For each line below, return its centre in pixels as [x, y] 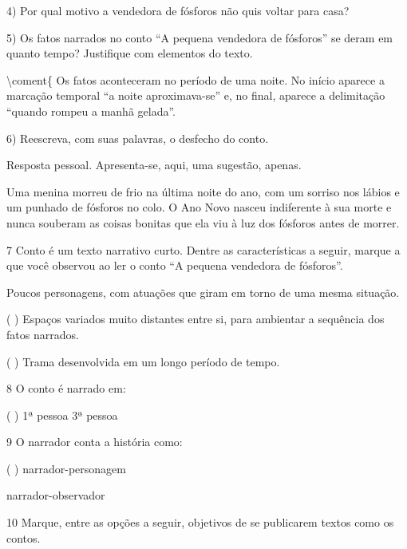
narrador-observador [56, 495]
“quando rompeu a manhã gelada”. [91, 111]
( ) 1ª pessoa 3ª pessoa [62, 415]
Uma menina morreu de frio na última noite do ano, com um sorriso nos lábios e [203, 191]
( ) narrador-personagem [66, 468]
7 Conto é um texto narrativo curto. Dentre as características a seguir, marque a [203, 249]
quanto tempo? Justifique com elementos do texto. [130, 53]
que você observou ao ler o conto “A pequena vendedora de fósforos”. [175, 265]
